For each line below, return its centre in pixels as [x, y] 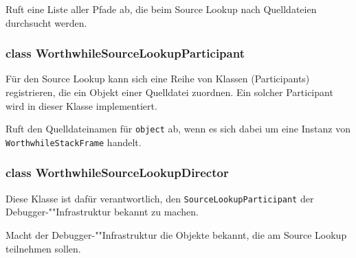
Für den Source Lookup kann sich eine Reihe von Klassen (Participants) [158, 79]
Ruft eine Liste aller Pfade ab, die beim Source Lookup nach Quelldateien [161, 9]
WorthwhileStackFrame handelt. [74, 142]
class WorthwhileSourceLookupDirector [117, 173]
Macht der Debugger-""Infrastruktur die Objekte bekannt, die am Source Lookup [176, 234]
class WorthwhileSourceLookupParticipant [125, 53]
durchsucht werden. [46, 22]
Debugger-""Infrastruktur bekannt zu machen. [102, 212]
